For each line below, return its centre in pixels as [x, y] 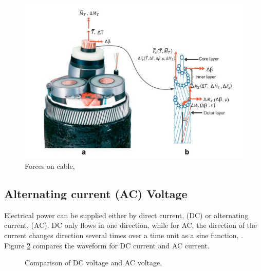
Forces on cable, [50, 166]
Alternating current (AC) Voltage [96, 194]
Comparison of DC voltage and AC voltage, [94, 263]
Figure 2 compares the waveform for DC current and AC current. [107, 245]
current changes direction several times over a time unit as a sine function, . [124, 235]
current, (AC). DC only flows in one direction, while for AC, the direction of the [131, 225]
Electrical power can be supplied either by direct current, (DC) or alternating [126, 215]
